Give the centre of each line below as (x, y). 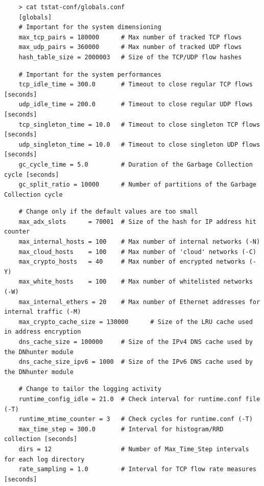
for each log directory (44, 459)
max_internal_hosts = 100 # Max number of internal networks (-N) (139, 242)
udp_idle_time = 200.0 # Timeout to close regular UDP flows (136, 105)
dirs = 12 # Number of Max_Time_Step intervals (134, 449)
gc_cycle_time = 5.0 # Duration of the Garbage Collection (136, 164)
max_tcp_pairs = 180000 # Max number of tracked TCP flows (130, 37)
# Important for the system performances (90, 74)
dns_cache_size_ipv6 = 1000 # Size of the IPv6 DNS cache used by (136, 362)
